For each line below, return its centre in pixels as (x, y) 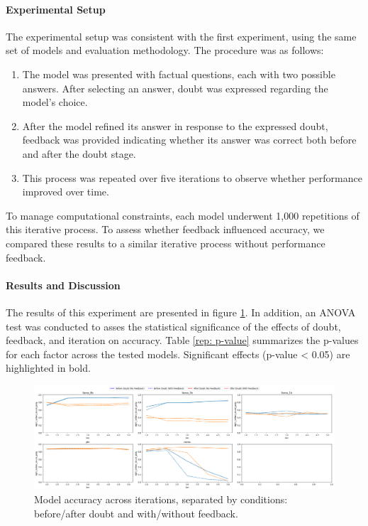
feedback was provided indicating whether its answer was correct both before (189, 140)
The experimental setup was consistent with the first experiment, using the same (181, 36)
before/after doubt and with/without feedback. (136, 514)
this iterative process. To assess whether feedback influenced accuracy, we (165, 229)
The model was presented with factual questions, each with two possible (179, 74)
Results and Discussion (63, 285)
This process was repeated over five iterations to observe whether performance (192, 177)
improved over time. (66, 192)
